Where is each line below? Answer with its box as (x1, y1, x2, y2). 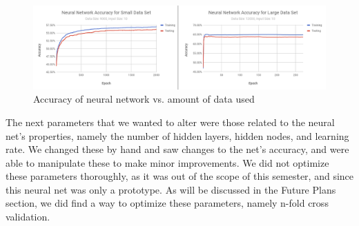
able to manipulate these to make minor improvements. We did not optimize (6, 155, 329, 169)
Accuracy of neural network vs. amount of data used (33, 92, 255, 106)
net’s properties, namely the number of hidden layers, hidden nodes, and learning (6, 128, 349, 143)
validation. (6, 209, 50, 224)
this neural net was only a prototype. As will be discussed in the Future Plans (6, 182, 336, 196)
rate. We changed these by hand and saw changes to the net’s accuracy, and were (6, 142, 349, 156)
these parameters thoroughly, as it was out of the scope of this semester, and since (6, 169, 354, 183)
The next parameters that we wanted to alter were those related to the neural (6, 114, 335, 129)
